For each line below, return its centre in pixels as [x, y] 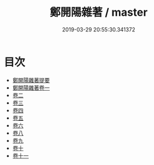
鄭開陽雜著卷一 [31, 88]
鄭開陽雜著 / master [99, 12]
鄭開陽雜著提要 [31, 80]
